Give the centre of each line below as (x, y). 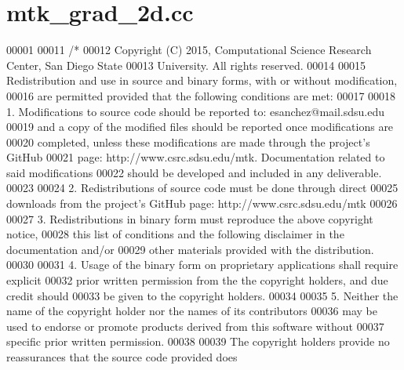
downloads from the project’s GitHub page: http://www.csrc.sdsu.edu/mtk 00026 (202, 203)
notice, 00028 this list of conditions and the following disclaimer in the (175, 234)
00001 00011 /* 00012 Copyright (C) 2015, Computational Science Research (189, 50)
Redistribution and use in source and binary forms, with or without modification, (202, 80)
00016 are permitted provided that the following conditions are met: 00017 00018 (201, 95)
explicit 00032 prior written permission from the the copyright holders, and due (197, 280)
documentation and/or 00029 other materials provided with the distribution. (190, 249)
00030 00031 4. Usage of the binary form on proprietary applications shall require (202, 265)
